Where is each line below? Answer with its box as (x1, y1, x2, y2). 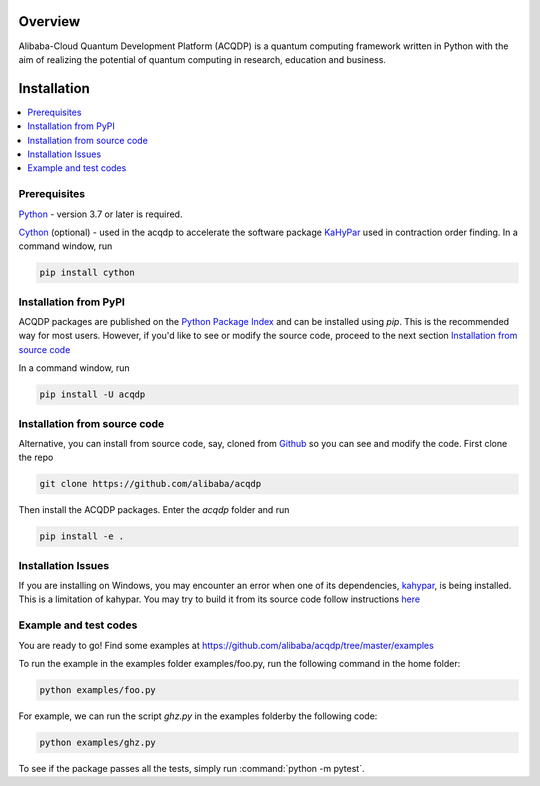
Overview (18, 13, 81, 30)
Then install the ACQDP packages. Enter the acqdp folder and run (18, 504, 290, 516)
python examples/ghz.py (39, 736, 157, 748)
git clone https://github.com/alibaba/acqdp (39, 478, 262, 490)
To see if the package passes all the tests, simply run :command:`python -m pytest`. (18, 762, 365, 774)
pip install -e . (39, 531, 125, 542)
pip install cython (39, 267, 135, 279)
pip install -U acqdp (39, 389, 146, 400)
